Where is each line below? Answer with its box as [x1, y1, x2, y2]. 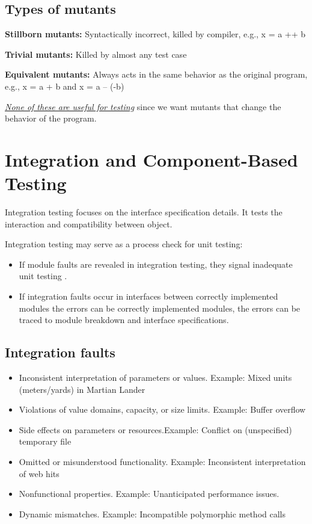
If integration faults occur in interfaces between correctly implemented [19, 290, 278, 303]
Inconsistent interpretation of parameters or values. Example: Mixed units [19, 371, 292, 384]
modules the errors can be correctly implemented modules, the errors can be [19, 301, 301, 314]
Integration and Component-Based [5, 147, 298, 171]
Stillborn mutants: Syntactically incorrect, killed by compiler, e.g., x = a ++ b [5, 28, 306, 40]
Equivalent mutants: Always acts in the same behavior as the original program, [5, 68, 308, 81]
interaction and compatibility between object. [5, 217, 173, 230]
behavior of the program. [5, 112, 97, 125]
